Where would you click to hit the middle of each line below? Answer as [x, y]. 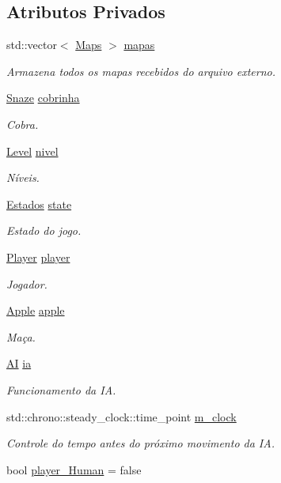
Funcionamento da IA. [61, 389]
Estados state [39, 204]
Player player [38, 257]
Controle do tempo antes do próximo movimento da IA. [140, 443]
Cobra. [23, 124]
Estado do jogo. [44, 230]
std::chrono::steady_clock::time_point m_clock [122, 416]
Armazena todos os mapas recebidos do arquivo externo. [141, 71]
